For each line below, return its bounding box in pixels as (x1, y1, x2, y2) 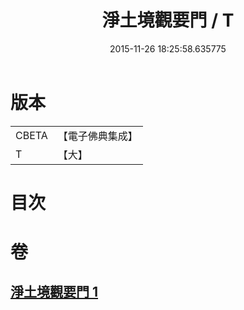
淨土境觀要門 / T (101, 9, 235, 32)
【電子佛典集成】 (57, 129, 138, 143)
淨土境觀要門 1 (10, 284, 99, 301)
